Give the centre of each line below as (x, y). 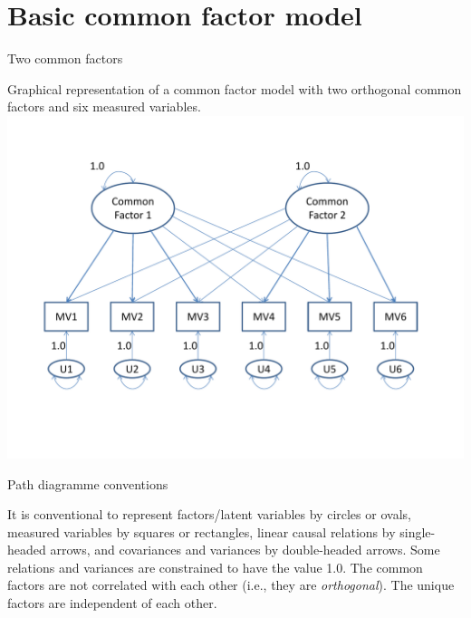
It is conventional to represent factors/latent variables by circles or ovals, (209, 514)
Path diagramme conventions (88, 483)
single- (418, 531)
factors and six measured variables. (104, 106)
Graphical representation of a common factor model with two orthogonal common (235, 88)
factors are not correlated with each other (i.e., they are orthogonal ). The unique (231, 585)
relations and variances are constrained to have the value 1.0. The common (215, 567)
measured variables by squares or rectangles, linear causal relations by (202, 531)
